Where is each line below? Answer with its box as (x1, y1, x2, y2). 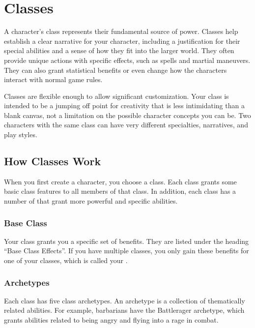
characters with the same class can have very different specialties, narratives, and (4, 119, 248, 130)
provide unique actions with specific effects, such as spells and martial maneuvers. (4, 55, 251, 65)
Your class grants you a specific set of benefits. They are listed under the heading (4, 236, 249, 246)
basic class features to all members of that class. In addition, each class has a (4, 186, 236, 196)
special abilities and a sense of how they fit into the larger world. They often (4, 45, 234, 56)
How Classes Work (4, 153, 101, 169)
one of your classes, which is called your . (4, 255, 128, 266)
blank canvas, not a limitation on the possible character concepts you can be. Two (4, 110, 251, 120)
